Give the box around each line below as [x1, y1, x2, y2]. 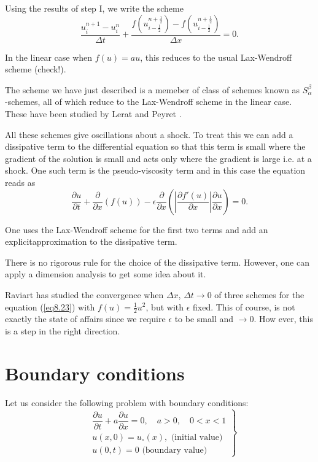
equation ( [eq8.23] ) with [5, 300, 95, 313]
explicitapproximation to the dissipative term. [5, 235, 177, 248]
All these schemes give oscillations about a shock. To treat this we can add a [5, 128, 293, 141]
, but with [145, 300, 184, 313]
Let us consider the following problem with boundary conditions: [5, 396, 249, 409]
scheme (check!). [5, 63, 66, 75]
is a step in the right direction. [5, 324, 120, 337]
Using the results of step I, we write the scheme [5, 2, 184, 14]
